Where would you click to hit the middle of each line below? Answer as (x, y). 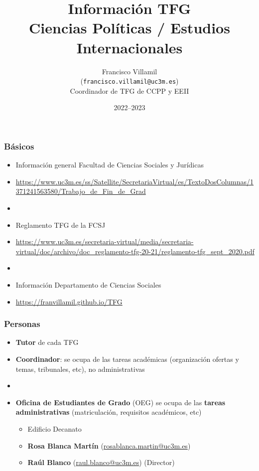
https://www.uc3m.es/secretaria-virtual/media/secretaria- (105, 241)
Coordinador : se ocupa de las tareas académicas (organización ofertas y (127, 359)
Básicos (19, 146)
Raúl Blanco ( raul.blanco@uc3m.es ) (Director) (101, 462)
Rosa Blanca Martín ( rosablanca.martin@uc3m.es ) (109, 445)
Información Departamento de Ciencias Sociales (88, 284)
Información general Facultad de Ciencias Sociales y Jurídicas (110, 165)
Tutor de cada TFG (47, 342)
